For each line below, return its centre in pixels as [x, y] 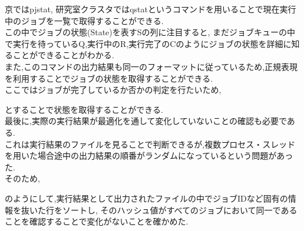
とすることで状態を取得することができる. [84, 109]
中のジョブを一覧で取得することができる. [84, 20]
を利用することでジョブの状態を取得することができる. [109, 78]
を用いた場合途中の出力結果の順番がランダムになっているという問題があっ [149, 155]
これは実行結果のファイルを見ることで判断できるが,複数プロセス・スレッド [150, 144]
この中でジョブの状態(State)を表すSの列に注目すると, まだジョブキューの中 [150, 32]
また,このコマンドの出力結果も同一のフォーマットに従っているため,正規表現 [151, 66]
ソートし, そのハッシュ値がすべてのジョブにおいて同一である [180, 210]
